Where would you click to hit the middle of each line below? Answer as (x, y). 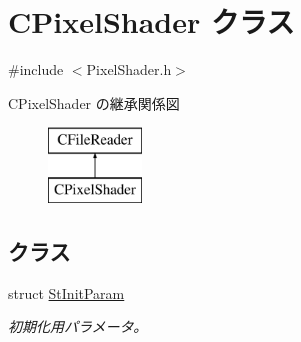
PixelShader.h (129, 69)
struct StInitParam (66, 292)
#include (36, 69)
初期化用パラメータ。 (78, 326)
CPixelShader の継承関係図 (94, 102)
